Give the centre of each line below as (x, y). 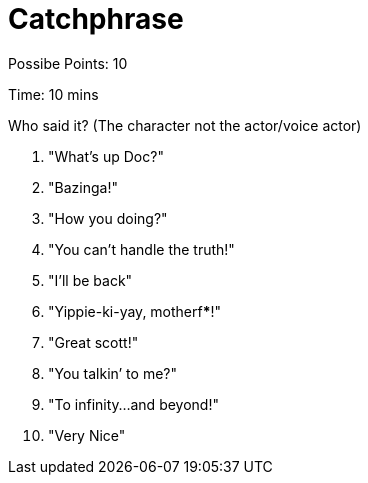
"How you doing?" (108, 218)
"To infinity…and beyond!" (133, 404)
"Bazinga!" (83, 187)
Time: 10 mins (53, 94)
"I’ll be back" (90, 280)
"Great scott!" (93, 342)
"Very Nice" (87, 435)
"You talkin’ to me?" (113, 373)
